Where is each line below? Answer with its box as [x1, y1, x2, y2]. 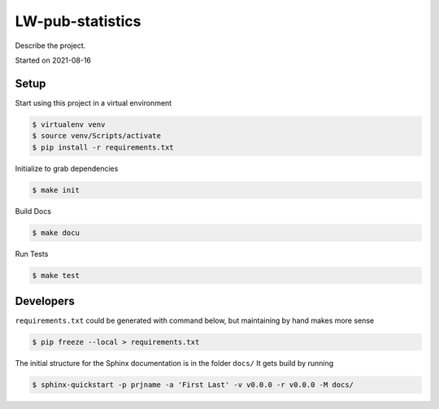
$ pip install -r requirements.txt [32, 142, 174, 152]
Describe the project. [15, 41, 86, 50]
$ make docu [32, 228, 80, 237]
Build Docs [15, 206, 52, 215]
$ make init [32, 185, 80, 194]
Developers [15, 294, 75, 308]
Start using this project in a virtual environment [15, 98, 172, 107]
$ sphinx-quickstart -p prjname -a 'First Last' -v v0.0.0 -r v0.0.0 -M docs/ [32, 380, 354, 389]
